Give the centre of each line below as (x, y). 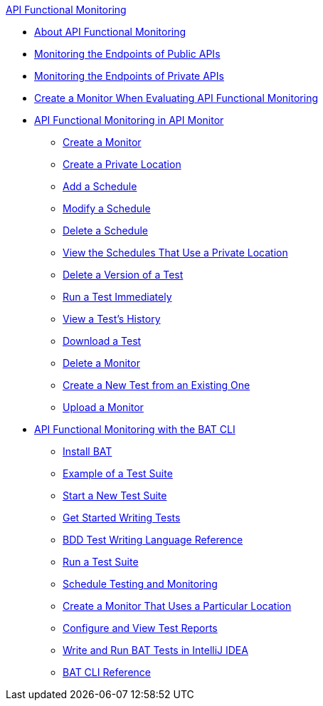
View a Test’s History (112, 319)
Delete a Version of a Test (123, 275)
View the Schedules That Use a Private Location (175, 253)
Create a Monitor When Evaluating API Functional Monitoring (176, 98)
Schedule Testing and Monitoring (140, 584)
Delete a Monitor (101, 363)
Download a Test (102, 341)
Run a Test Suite (101, 562)
